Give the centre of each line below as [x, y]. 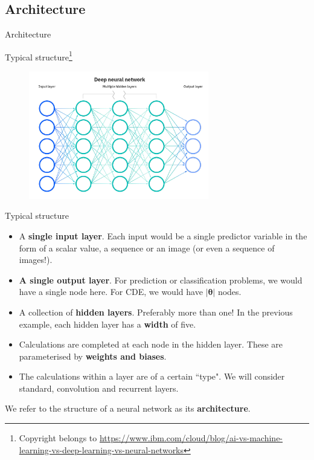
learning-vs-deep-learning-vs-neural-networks [101, 449]
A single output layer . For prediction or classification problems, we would [161, 280]
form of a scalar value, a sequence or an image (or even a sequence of [147, 248]
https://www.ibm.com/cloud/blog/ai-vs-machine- [191, 438]
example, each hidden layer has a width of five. [107, 324]
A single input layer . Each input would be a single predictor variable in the [163, 235]
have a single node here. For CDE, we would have [111, 292]
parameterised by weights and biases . [93, 356]
